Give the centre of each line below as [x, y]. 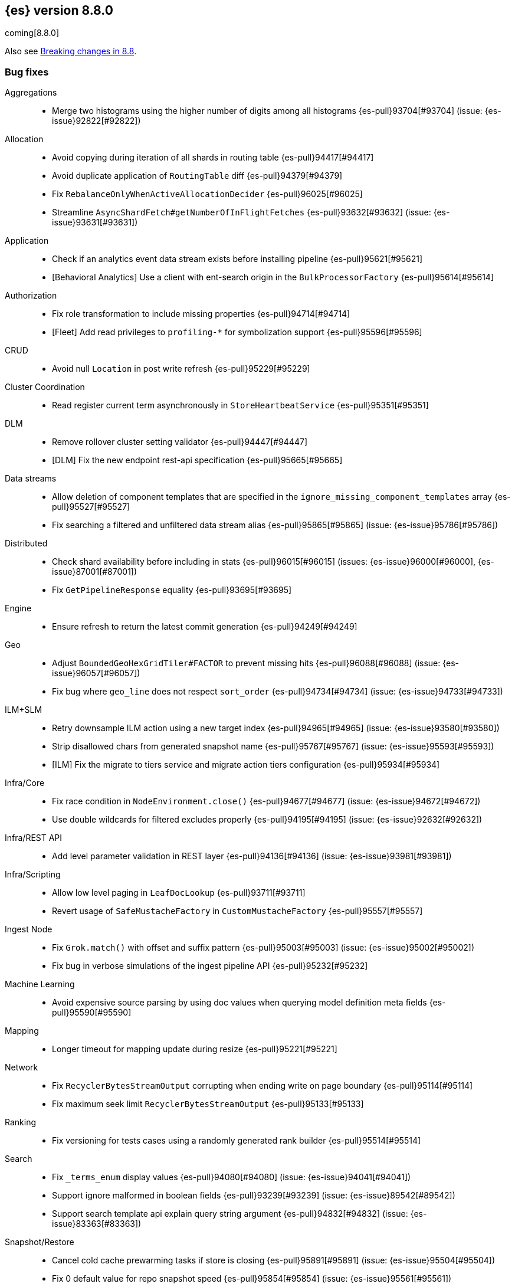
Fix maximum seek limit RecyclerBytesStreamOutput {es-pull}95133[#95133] [208, 1104]
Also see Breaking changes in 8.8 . [71, 51]
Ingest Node [29, 929]
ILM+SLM [24, 710]
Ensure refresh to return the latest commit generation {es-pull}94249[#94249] [205, 627]
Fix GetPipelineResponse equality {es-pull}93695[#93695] [172, 590]
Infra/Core [25, 783]
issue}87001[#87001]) [95, 572]
